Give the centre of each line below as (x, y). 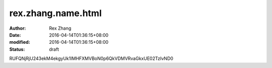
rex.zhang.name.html (55, 13)
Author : (18, 28)
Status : (17, 49)
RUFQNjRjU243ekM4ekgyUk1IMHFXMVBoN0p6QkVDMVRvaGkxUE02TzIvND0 (91, 58)
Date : (15, 35)
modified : (20, 42)
